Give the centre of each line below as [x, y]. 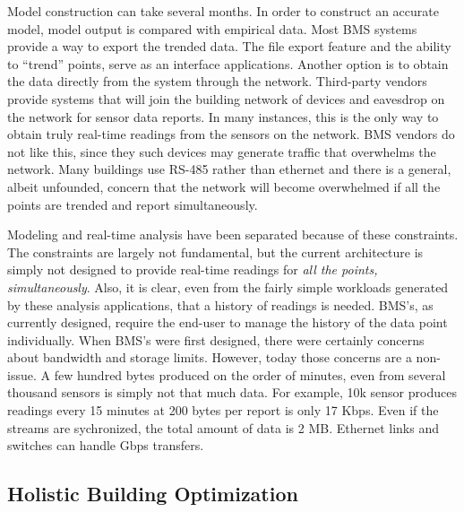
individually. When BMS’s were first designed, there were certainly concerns [216, 339]
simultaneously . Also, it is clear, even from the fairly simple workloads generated [228, 286]
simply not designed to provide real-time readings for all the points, [193, 269]
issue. [22, 374]
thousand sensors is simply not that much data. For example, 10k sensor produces [232, 392]
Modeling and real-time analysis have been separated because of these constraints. [233, 234]
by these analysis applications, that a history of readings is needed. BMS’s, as [220, 304]
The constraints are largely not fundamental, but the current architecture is [215, 252]
